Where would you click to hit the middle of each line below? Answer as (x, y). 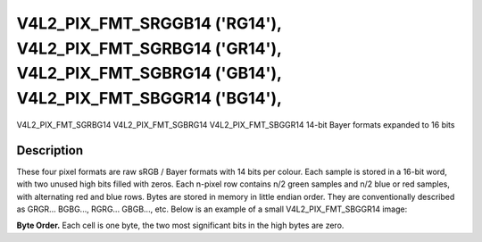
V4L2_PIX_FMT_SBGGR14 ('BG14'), (150, 99)
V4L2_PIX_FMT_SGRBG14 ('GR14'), (149, 48)
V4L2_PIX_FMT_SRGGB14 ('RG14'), (149, 23)
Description (50, 150)
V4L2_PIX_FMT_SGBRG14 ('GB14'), (149, 74)
